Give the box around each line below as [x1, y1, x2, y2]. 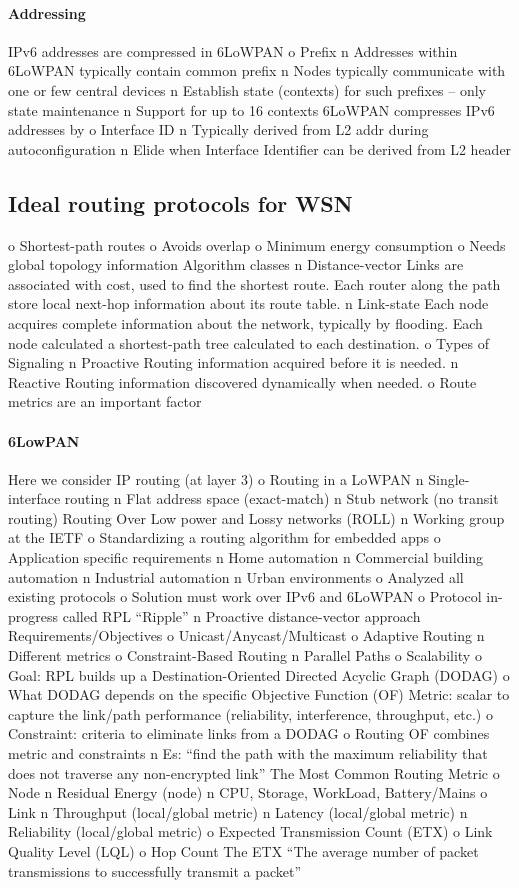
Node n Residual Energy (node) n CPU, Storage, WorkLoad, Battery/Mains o [8, 782, 488, 803]
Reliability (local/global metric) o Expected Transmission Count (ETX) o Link [8, 821, 493, 842]
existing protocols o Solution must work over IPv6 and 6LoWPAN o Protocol [8, 586, 482, 607]
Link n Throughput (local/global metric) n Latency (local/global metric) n [8, 801, 468, 822]
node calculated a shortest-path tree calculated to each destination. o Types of [8, 332, 490, 353]
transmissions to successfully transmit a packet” [8, 860, 302, 881]
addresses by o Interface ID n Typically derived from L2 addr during [8, 119, 429, 140]
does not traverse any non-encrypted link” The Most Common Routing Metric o [8, 762, 500, 783]
